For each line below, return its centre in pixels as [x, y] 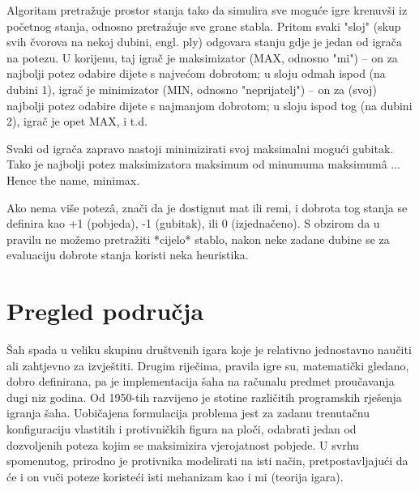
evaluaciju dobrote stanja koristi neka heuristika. [128, 255]
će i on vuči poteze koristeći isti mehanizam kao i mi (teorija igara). [175, 476]
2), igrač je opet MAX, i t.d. [77, 121]
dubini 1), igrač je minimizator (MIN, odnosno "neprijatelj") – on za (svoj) [192, 89]
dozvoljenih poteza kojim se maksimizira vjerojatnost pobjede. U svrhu [183, 444]
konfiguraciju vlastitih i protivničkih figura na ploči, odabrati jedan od [182, 429]
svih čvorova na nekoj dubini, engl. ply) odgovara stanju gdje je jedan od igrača [204, 42]
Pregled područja [105, 311]
